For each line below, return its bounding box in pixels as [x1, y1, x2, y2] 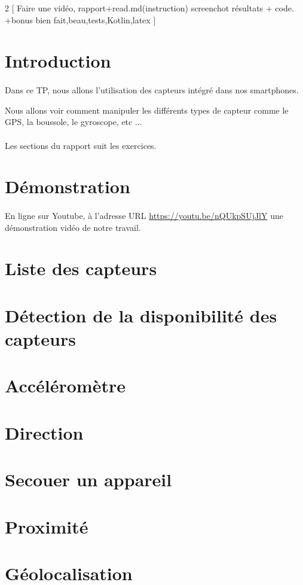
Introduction [5, 48, 111, 73]
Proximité [5, 514, 88, 538]
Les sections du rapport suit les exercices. [5, 139, 157, 151]
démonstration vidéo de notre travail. [5, 221, 141, 233]
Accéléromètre [5, 373, 126, 398]
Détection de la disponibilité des [5, 303, 277, 327]
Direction [5, 420, 84, 444]
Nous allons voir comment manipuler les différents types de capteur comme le [5, 103, 289, 116]
